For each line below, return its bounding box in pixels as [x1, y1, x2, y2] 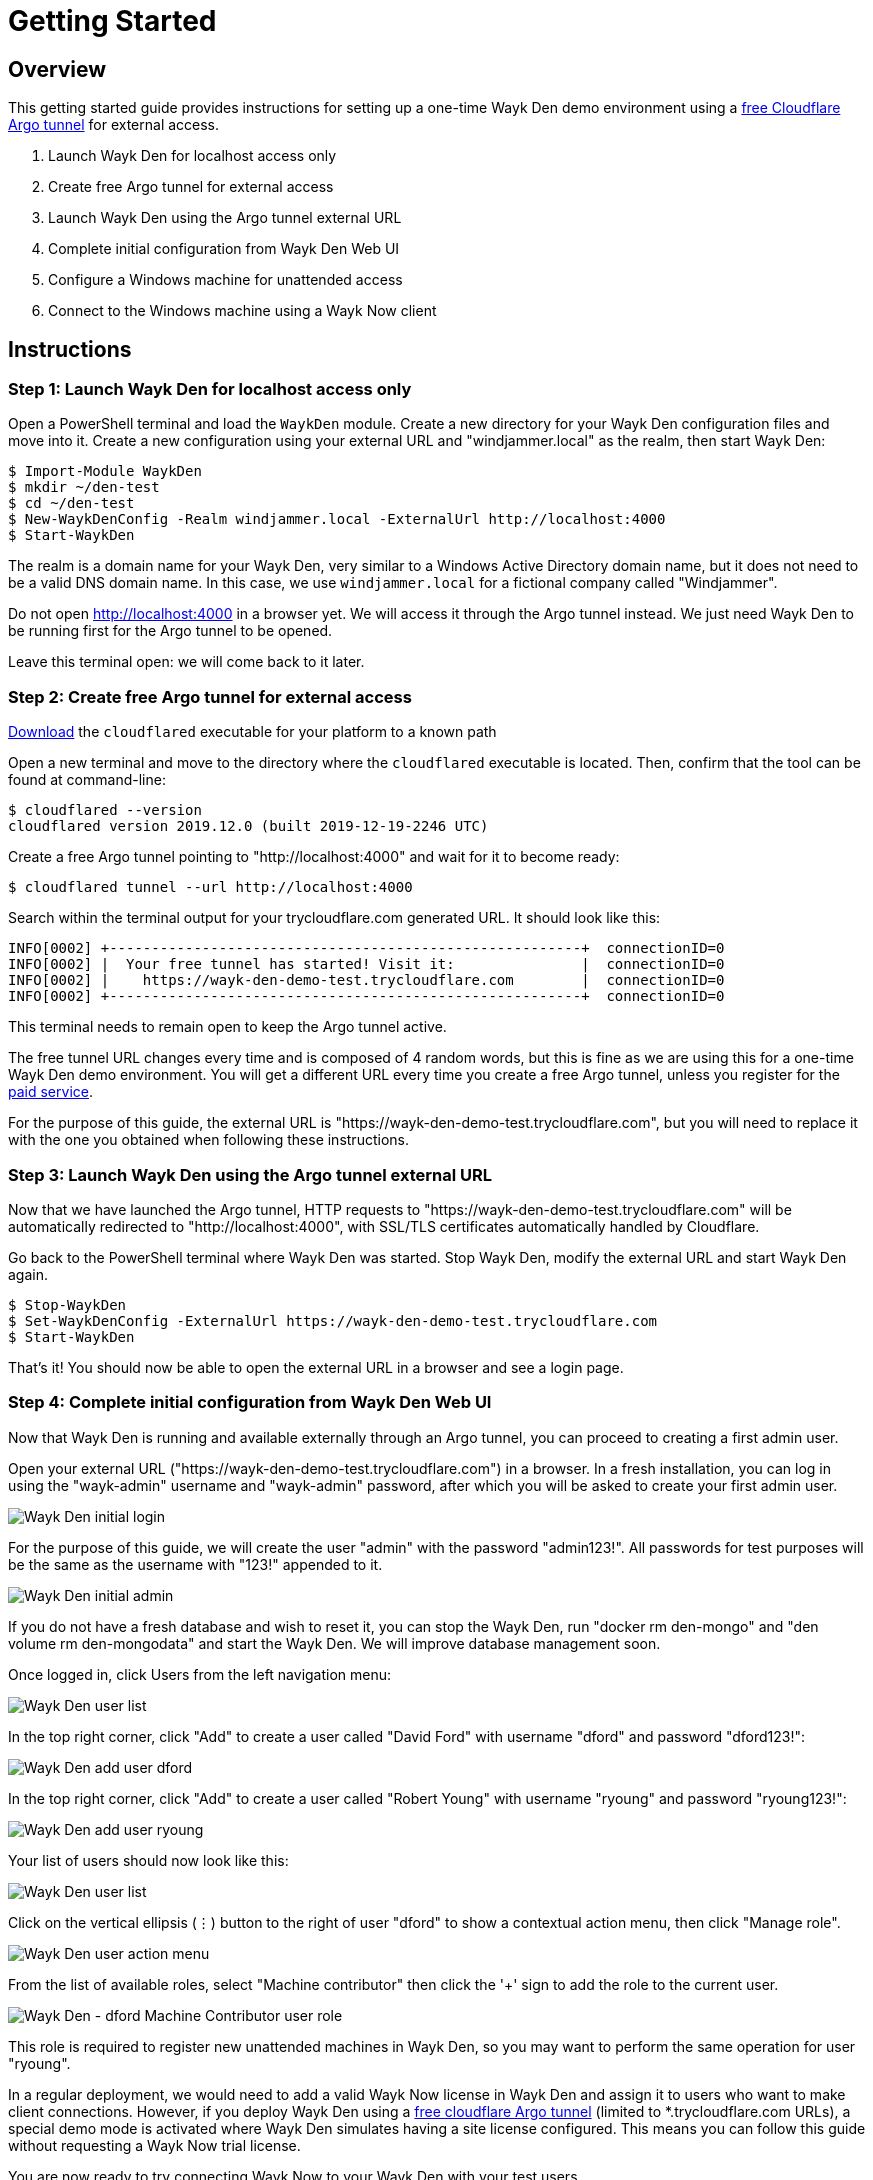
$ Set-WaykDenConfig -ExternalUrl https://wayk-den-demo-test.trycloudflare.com [8, 1312, 658, 1329]
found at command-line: [8, 771, 166, 789]
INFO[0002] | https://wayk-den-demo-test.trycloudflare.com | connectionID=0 [8, 972, 725, 989]
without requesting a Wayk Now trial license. [8, 2136, 301, 2154]
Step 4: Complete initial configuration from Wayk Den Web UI [8, 1392, 492, 1413]
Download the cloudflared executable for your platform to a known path [8, 723, 497, 741]
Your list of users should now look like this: [8, 1851, 289, 1869]
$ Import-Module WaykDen [8, 463, 202, 480]
